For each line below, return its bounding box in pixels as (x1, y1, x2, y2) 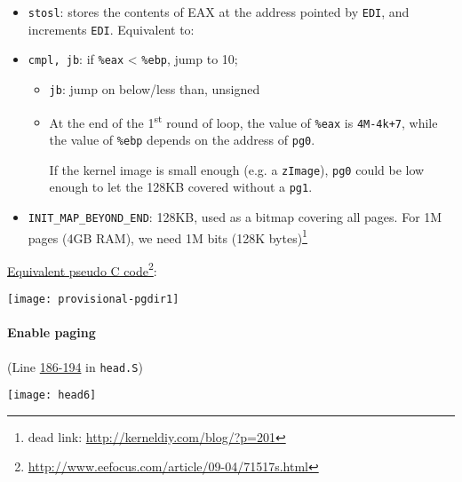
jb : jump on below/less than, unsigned (49, 79, 260, 98)
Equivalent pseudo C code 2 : (7, 258, 157, 280)
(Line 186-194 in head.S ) (7, 357, 143, 375)
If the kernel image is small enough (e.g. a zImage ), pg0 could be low (49, 160, 425, 178)
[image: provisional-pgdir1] (7, 293, 179, 306)
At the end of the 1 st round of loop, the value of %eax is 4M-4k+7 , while (49, 110, 438, 131)
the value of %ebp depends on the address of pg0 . (49, 130, 315, 148)
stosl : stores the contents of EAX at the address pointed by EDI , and (28, 3, 410, 20)
